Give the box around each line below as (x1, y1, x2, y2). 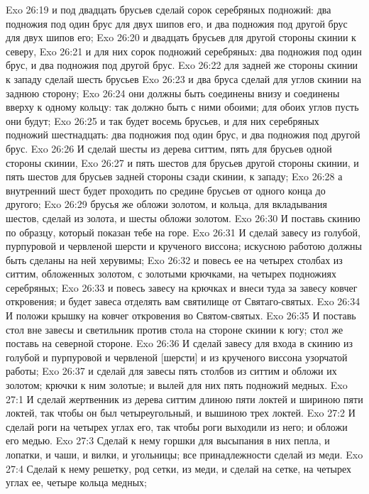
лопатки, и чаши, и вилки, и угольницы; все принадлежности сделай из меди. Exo (6, 447, 363, 461)
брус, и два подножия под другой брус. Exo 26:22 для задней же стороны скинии (6, 57, 358, 72)
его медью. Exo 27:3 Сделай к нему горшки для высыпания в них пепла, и (6, 433, 330, 448)
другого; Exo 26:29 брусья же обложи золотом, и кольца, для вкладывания (6, 197, 327, 212)
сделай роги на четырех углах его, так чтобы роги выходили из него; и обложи (6, 419, 348, 434)
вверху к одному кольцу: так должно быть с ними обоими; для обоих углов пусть (6, 99, 359, 114)
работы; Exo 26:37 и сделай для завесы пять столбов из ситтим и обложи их (6, 363, 337, 378)
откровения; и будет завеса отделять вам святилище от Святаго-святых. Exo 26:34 (6, 294, 360, 309)
